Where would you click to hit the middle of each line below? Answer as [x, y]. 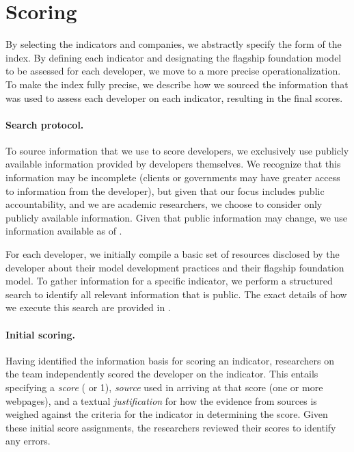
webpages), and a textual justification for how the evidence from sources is [161, 400]
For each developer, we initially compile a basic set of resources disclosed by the [173, 254]
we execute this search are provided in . [88, 307]
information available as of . [64, 231]
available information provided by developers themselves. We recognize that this [173, 164]
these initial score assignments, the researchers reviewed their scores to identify [171, 427]
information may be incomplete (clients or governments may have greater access [173, 177]
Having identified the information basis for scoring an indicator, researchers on [170, 360]
